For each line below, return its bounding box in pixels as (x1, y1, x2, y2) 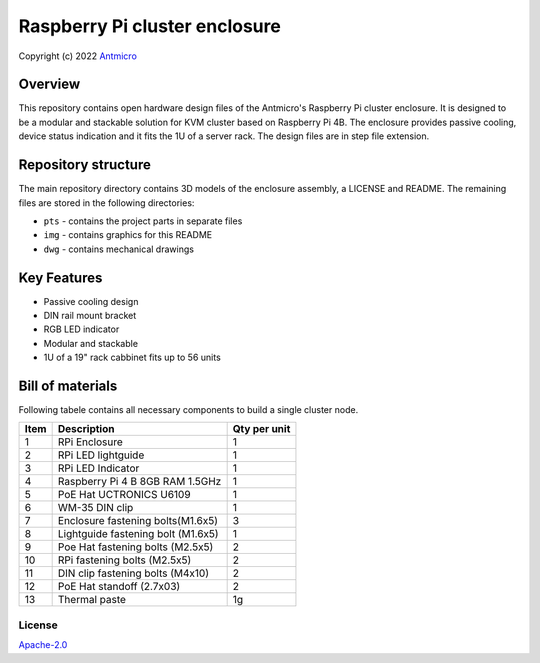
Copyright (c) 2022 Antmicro (18, 50, 137, 62)
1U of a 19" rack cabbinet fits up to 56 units (43, 351, 222, 364)
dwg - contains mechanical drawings (43, 243, 195, 255)
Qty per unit (232, 422, 291, 436)
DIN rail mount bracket (43, 310, 137, 321)
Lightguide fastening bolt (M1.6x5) (57, 527, 219, 541)
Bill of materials (18, 377, 118, 394)
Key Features (18, 269, 103, 286)
